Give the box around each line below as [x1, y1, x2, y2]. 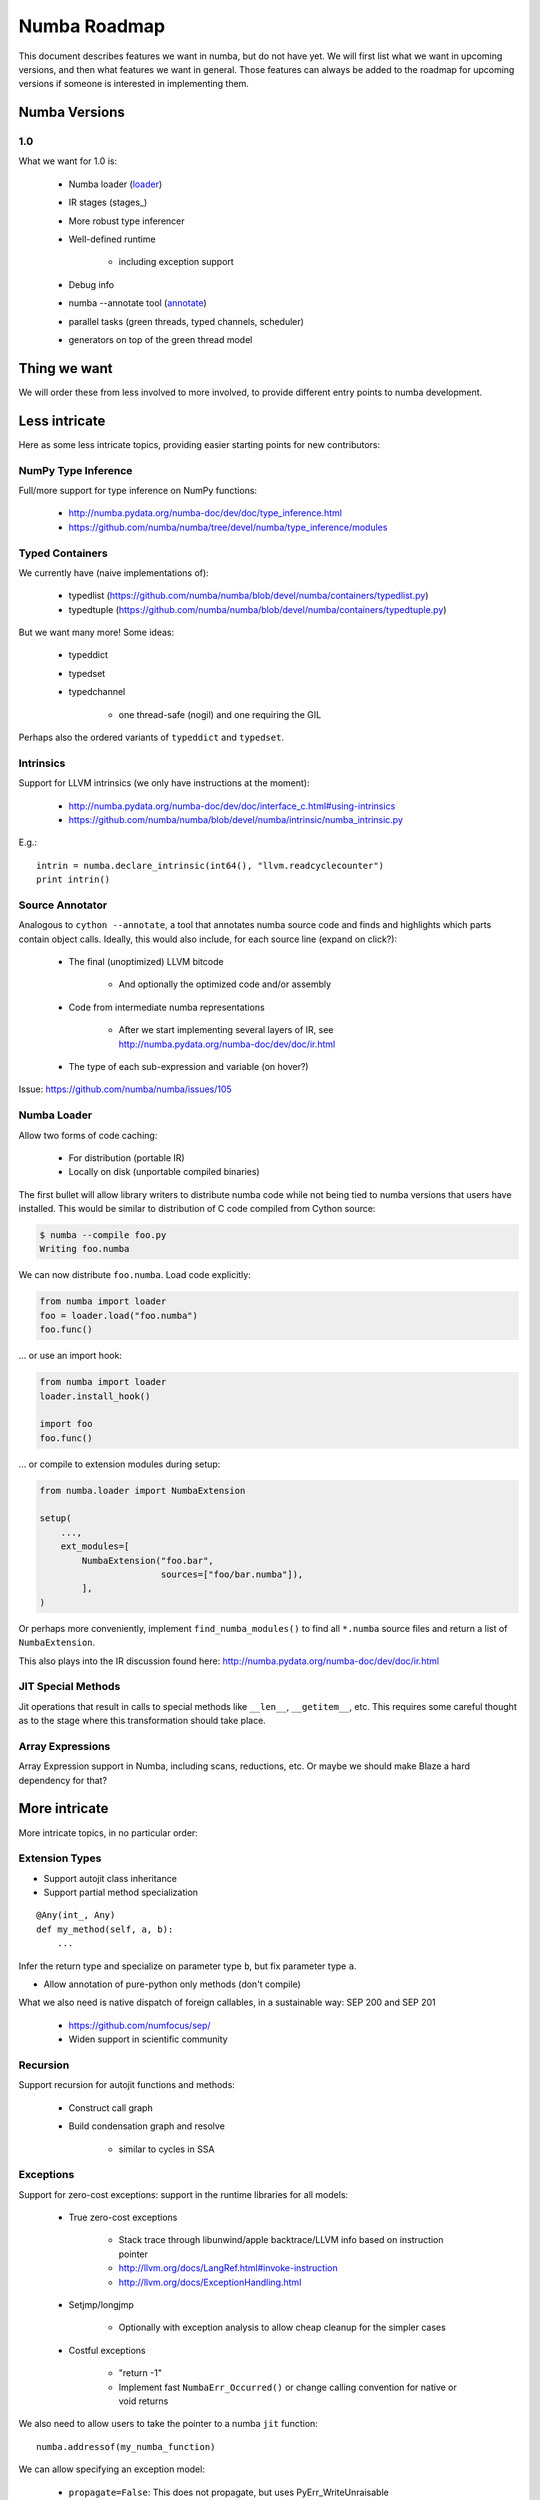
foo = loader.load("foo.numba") [39, 1310, 199, 1321]
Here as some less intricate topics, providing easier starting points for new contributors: [18, 438, 381, 450]
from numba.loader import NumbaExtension [39, 1485, 246, 1496]
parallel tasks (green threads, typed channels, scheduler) [68, 315, 305, 327]
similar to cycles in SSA [118, 2143, 215, 2155]
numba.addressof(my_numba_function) [36, 2441, 216, 2452]
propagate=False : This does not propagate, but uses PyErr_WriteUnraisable [68, 2486, 389, 2498]
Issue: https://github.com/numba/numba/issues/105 [18, 1083, 232, 1095]
